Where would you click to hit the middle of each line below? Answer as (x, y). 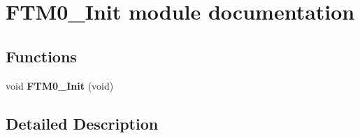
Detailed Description (82, 123)
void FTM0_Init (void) (60, 85)
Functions (41, 56)
